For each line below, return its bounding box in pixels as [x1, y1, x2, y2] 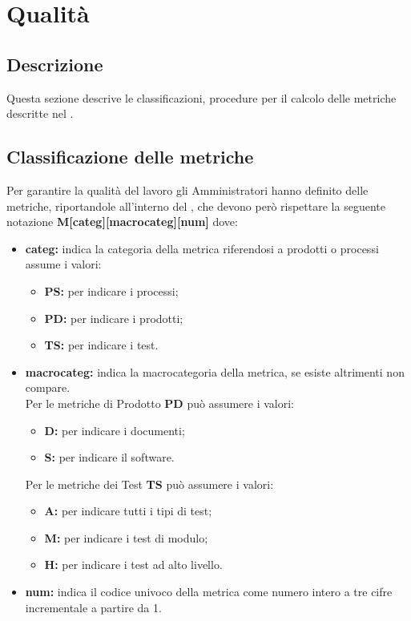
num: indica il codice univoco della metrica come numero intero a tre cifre [25, 583, 393, 600]
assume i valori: [25, 256, 102, 272]
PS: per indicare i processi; [44, 282, 179, 299]
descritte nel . [6, 105, 74, 122]
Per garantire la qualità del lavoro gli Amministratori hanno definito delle [6, 181, 369, 198]
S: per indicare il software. [44, 449, 175, 466]
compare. [25, 379, 71, 396]
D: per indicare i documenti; [44, 421, 185, 438]
